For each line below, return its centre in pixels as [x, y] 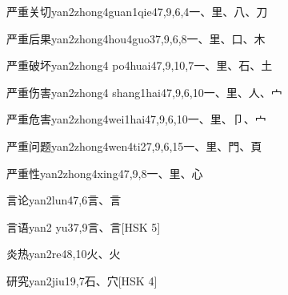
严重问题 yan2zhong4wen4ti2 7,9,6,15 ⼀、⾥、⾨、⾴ [134, 145]
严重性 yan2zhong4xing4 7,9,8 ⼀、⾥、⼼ [105, 173]
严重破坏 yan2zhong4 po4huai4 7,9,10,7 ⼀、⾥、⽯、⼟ [140, 65]
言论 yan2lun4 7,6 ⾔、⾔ [64, 200]
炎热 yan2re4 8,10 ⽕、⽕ [64, 254]
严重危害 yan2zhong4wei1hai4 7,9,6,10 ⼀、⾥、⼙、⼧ [136, 119]
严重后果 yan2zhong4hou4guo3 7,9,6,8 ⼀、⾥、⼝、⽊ [136, 38]
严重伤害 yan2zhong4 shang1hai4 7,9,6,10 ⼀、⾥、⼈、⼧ [144, 92]
